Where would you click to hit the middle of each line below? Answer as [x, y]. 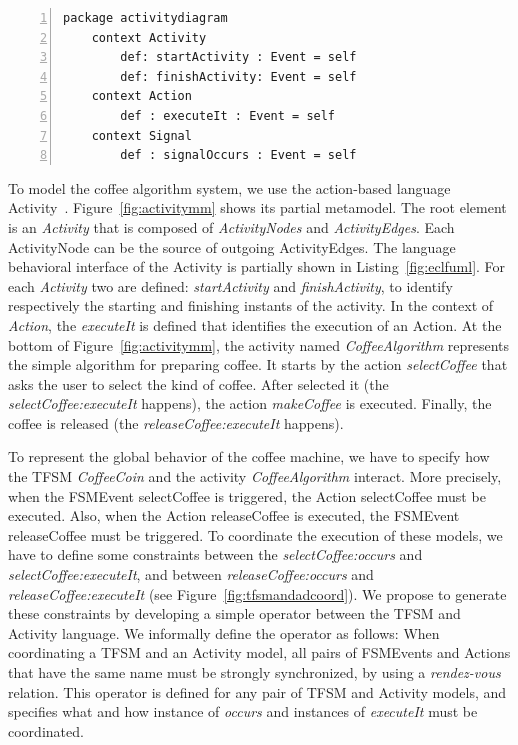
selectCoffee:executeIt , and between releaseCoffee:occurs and [191, 574]
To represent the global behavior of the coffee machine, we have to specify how [249, 456]
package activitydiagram [145, 18]
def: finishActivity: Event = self [238, 76]
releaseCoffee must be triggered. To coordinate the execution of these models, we [255, 534]
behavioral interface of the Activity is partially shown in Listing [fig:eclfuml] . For [257, 266]
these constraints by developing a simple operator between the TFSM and [234, 613]
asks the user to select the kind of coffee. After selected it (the [198, 383]
